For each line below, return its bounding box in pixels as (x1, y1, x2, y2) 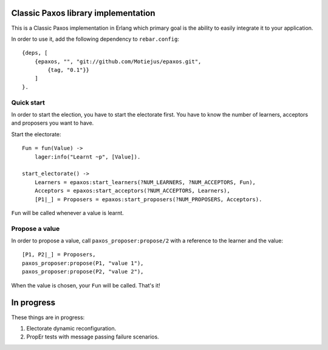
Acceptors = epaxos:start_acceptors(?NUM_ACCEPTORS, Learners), (34, 187, 230, 194)
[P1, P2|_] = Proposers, (22, 251, 96, 258)
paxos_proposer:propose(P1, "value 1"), (22, 259, 144, 267)
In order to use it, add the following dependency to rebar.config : (11, 35, 179, 43)
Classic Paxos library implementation (11, 8, 155, 18)
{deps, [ (22, 49, 48, 57)
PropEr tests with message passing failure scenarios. (26, 333, 159, 340)
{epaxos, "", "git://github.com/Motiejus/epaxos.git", (34, 58, 202, 65)
